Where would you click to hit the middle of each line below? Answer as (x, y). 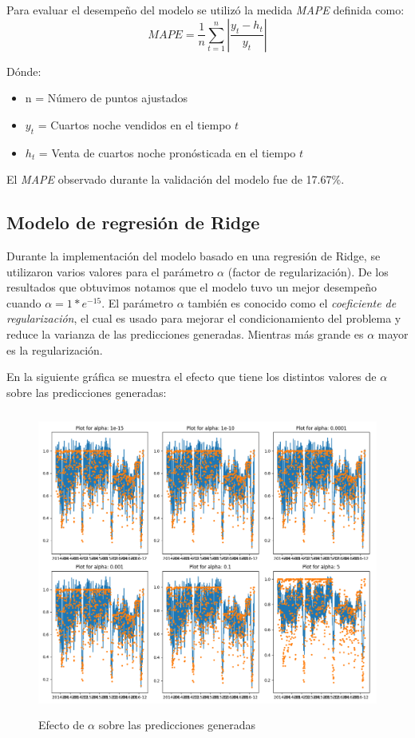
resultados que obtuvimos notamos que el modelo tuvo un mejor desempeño (192, 287)
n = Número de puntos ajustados (107, 98)
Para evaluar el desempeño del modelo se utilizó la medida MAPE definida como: (206, 10)
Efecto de (61, 724)
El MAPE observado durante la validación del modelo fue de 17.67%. (176, 179)
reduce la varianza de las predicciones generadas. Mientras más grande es (185, 333)
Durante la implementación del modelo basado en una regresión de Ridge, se (194, 255)
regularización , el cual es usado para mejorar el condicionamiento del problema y (204, 318)
